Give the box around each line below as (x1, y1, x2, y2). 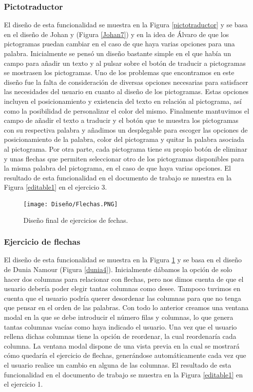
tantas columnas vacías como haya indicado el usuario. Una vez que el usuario (4, 321, 237, 332)
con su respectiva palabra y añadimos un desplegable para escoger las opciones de (4, 124, 248, 135)
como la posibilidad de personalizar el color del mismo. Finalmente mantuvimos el (4, 105, 250, 116)
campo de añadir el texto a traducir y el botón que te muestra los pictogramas (4, 115, 239, 125)
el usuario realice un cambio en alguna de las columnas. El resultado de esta (4, 359, 232, 370)
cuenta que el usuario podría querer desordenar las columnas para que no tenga (4, 293, 241, 303)
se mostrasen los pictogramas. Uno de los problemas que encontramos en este (4, 67, 234, 78)
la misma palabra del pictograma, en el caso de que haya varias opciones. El (4, 163, 231, 173)
